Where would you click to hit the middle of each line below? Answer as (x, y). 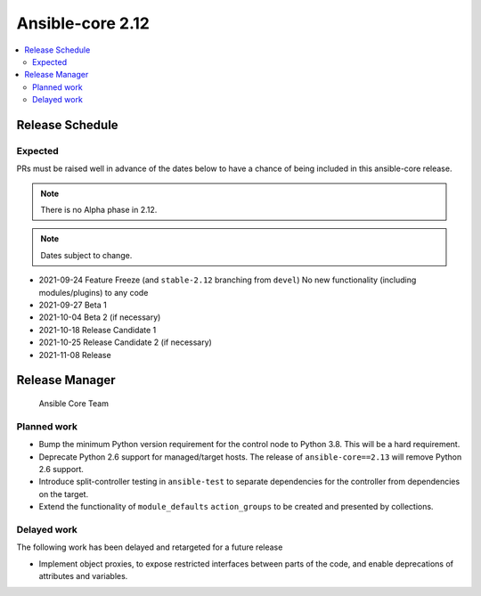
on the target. (64, 494)
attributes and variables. (83, 576)
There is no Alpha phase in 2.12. (99, 210)
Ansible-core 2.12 (83, 23)
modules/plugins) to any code (94, 292)
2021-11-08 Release (75, 355)
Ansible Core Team (73, 403)
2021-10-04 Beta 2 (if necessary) (100, 317)
